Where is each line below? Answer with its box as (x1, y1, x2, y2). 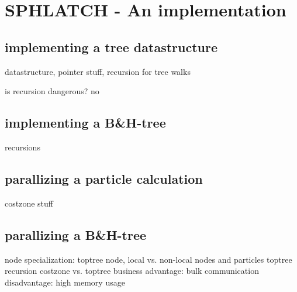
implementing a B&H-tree (5, 114, 166, 132)
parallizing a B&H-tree (5, 225, 147, 243)
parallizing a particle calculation (5, 169, 203, 187)
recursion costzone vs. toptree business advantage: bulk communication (5, 264, 259, 277)
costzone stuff (5, 197, 53, 209)
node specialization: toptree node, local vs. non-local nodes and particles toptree (5, 253, 292, 265)
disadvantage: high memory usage (5, 276, 125, 288)
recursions (5, 140, 40, 153)
